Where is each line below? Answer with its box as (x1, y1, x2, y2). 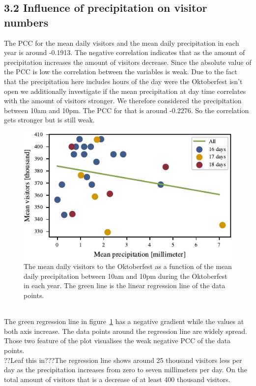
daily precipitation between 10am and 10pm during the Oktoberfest (24, 270, 228, 281)
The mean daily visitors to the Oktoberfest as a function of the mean (24, 261, 232, 271)
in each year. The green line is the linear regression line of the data (24, 280, 226, 291)
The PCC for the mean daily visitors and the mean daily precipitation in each (4, 37, 239, 48)
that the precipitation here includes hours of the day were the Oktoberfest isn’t (4, 76, 243, 86)
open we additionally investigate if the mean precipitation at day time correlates (4, 86, 246, 96)
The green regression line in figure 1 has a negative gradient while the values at (4, 316, 244, 327)
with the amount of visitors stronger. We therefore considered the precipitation (4, 95, 242, 106)
